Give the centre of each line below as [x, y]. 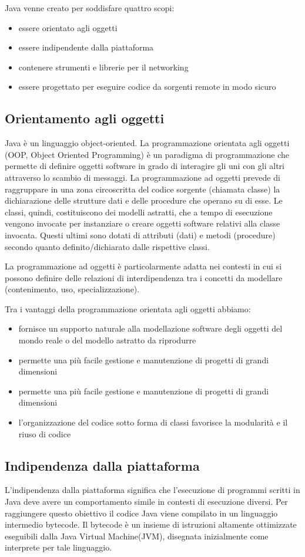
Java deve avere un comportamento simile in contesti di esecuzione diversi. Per [146, 502]
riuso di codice [45, 433]
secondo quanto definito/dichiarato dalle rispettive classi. [107, 246]
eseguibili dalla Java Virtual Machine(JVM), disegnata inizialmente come [137, 536]
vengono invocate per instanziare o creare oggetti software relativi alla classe [143, 223]
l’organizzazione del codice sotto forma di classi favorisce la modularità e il [153, 422]
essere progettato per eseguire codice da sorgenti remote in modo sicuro [147, 87]
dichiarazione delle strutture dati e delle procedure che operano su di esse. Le [144, 200]
